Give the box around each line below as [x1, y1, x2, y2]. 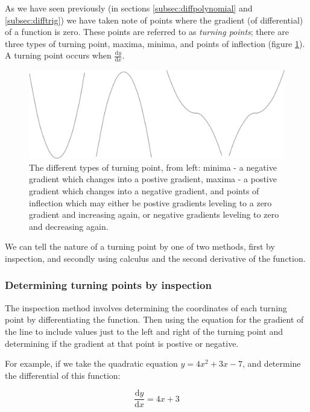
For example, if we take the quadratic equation [5, 357, 178, 370]
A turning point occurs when [5, 49, 112, 62]
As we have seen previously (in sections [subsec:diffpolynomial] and [5, 2, 253, 14]
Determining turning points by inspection [5, 277, 212, 293]
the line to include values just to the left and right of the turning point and [5, 325, 283, 337]
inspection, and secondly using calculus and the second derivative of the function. [5, 252, 306, 264]
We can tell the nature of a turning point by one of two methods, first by [5, 240, 275, 253]
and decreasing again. [29, 220, 109, 232]
